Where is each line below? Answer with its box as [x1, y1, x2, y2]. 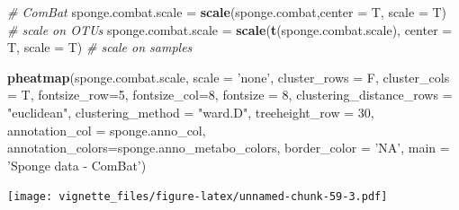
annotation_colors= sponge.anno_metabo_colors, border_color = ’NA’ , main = [7, 138, 450, 157]
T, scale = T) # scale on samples [7, 38, 193, 57]
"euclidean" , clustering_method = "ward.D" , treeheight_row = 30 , [7, 102, 374, 121]
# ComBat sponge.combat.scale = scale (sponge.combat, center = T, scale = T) [7, 3, 447, 21]
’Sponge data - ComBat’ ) [7, 155, 147, 174]
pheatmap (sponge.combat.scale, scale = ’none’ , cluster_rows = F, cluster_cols [7, 67, 450, 86]
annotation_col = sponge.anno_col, [7, 120, 206, 139]
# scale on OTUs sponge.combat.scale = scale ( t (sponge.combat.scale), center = [7, 20, 453, 39]
